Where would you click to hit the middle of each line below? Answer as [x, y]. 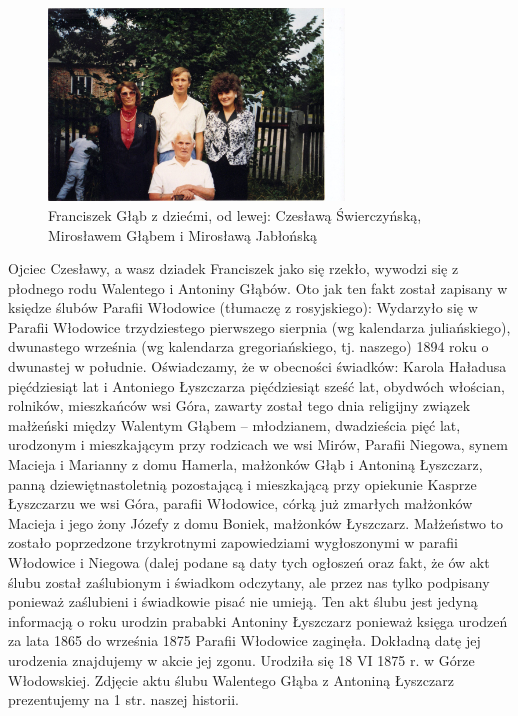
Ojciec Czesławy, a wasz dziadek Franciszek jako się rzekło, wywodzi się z [233, 268]
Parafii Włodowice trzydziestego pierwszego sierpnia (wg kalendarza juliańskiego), [259, 326]
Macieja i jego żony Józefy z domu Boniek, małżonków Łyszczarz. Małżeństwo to [256, 522]
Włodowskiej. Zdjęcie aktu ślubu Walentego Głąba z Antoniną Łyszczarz [231, 679]
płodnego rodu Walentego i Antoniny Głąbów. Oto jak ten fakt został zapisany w [258, 287]
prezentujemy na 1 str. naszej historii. [123, 699]
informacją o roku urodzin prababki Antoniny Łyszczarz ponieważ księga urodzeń [258, 620]
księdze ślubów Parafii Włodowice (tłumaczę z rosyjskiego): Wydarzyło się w [243, 307]
